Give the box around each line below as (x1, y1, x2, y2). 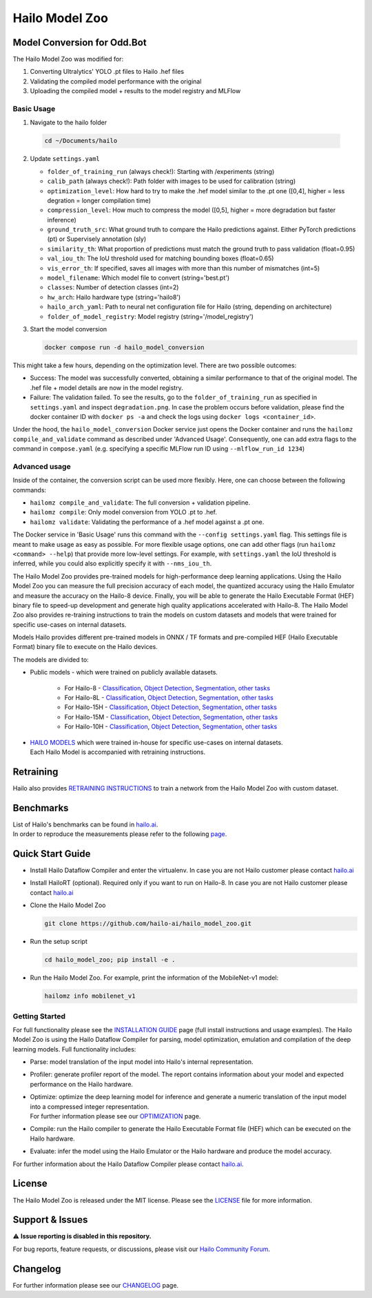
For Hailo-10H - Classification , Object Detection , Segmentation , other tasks (64, 722, 278, 731)
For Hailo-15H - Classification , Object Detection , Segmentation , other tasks (64, 703, 277, 711)
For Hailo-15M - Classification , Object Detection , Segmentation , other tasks (64, 713, 278, 721)
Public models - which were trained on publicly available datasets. (30, 668, 218, 677)
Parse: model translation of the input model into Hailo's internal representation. (30, 1058, 254, 1066)
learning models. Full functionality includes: (12, 1045, 136, 1053)
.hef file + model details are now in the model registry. (30, 383, 183, 391)
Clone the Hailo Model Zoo (30, 901, 106, 909)
